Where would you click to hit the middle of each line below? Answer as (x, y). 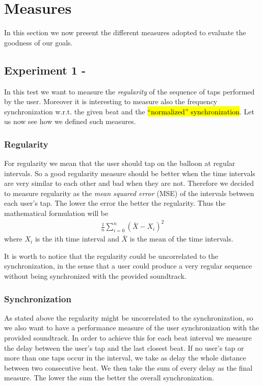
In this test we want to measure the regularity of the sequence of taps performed (129, 91)
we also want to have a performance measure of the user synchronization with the (132, 328)
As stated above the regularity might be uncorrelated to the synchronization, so (129, 317)
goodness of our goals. (38, 42)
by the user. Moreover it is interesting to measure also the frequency (111, 101)
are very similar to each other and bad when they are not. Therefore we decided (129, 183)
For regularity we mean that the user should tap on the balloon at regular (120, 163)
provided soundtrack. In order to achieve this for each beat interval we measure (128, 337)
